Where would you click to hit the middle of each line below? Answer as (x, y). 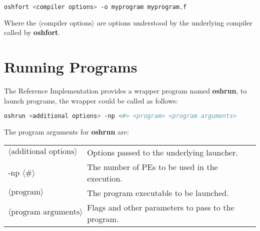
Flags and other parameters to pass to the (161, 207)
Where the (20, 22)
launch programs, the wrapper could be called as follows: (91, 100)
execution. (105, 178)
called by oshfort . (32, 32)
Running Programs (71, 67)
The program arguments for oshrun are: (66, 132)
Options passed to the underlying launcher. (162, 152)
